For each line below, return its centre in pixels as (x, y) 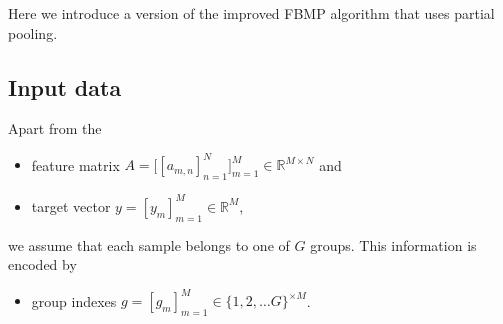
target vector (71, 205)
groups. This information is (393, 244)
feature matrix (75, 164)
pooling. (33, 32)
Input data (65, 86)
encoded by (42, 264)
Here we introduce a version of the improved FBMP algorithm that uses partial (251, 13)
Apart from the (55, 128)
